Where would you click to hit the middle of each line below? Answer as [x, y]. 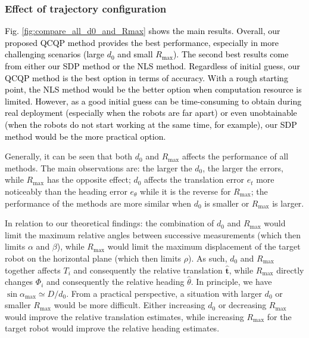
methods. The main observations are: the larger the [99, 168]
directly [290, 270]
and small [135, 54]
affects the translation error [194, 179]
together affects [33, 270]
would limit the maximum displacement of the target [204, 246]
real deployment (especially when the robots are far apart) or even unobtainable [151, 113]
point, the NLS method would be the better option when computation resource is [153, 89]
